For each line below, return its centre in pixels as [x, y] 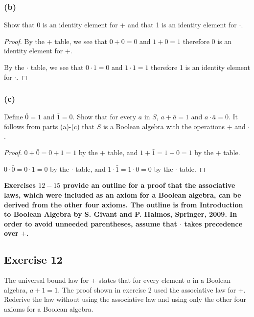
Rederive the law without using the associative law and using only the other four [125, 299]
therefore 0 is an [207, 41]
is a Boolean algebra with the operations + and [174, 126]
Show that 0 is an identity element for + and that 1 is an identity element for [120, 25]
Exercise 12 [33, 260]
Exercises [20, 185]
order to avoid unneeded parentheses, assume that [91, 223]
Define [13, 117]
